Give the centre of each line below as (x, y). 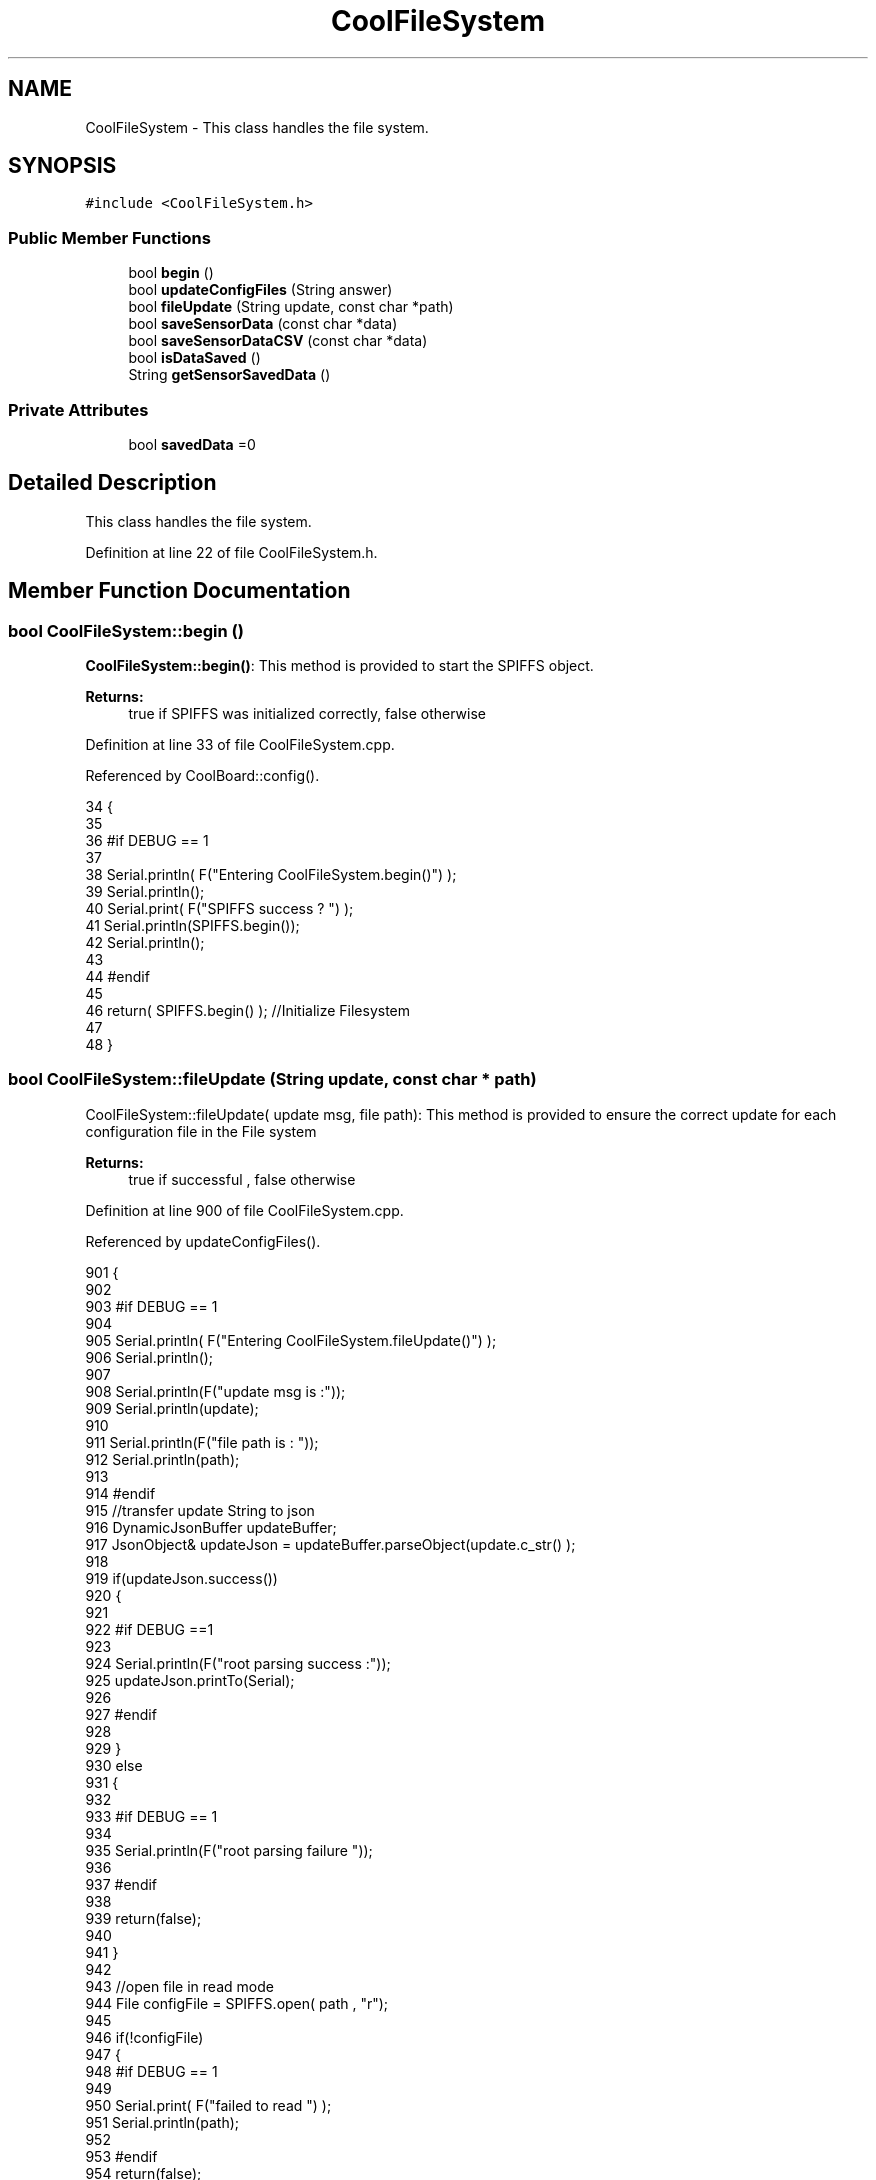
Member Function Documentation (179, 591)
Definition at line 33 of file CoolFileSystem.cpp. (240, 744)
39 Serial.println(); (145, 891)
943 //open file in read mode (179, 1986)
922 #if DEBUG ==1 (149, 1629)
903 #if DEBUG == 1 (151, 1306)
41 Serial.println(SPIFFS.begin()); (192, 925)
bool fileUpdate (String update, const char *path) (291, 307)
